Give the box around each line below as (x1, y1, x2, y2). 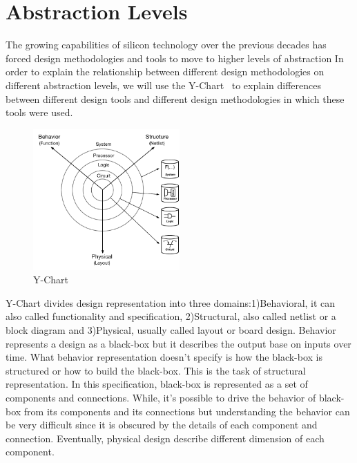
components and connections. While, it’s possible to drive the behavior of (6, 390, 316, 404)
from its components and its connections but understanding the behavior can (23, 404, 350, 418)
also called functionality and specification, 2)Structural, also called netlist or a (6, 309, 336, 323)
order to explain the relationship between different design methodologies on (6, 64, 325, 79)
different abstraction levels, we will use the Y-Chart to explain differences (6, 77, 321, 92)
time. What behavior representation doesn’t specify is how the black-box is (6, 350, 323, 364)
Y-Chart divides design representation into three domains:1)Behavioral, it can (6, 295, 336, 310)
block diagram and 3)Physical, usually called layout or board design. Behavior (6, 323, 336, 337)
